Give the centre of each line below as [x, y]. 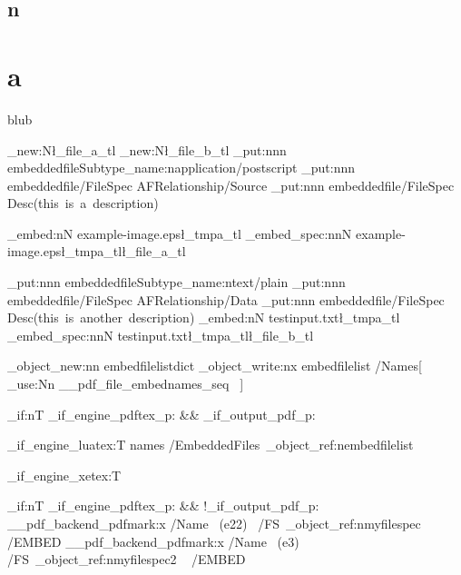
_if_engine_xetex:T [64, 475]
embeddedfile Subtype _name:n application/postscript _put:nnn [181, 168]
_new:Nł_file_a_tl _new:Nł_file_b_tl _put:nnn [147, 149]
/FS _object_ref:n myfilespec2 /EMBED [127, 559]
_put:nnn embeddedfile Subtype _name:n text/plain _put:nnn [177, 282]
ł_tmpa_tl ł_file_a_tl [123, 251]
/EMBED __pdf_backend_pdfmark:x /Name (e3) [153, 541]
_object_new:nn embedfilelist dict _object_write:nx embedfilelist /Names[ [215, 366]
